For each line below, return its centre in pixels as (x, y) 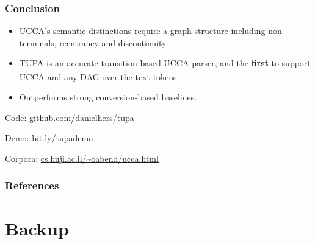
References (32, 185)
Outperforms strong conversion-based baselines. (108, 97)
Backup (37, 228)
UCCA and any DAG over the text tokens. (99, 76)
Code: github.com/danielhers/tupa (70, 117)
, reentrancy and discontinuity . (111, 42)
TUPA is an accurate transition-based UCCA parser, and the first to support (165, 63)
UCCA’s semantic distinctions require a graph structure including (142, 31)
